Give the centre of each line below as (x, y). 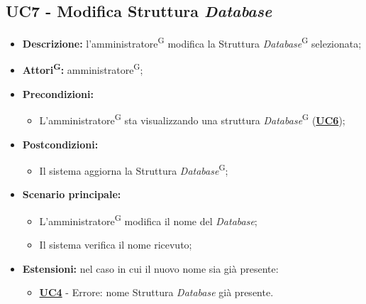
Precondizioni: (58, 93)
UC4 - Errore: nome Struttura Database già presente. (156, 292)
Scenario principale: (72, 194)
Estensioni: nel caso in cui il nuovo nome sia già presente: (150, 268)
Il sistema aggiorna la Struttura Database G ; (134, 169)
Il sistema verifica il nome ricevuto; (116, 245)
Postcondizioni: (60, 144)
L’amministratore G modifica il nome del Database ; (148, 219)
